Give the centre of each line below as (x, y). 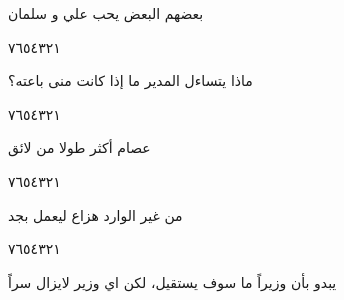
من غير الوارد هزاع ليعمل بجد (95, 214)
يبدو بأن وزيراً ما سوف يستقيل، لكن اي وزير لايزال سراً (172, 281)
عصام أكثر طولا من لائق (79, 147)
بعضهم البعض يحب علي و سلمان (106, 13)
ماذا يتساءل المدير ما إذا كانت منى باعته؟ (130, 80)
